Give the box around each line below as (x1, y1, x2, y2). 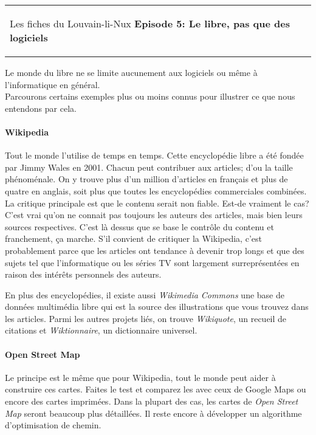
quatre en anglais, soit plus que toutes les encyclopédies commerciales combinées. (5, 184, 307, 197)
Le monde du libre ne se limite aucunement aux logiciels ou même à (5, 66, 258, 78)
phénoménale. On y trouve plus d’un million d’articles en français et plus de (5, 173, 288, 185)
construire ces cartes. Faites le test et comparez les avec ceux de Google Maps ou (5, 383, 306, 396)
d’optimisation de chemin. (5, 419, 101, 431)
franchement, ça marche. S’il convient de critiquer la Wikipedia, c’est (5, 232, 262, 245)
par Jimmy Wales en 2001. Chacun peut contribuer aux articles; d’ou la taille (5, 160, 293, 173)
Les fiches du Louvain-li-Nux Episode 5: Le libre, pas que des (10, 16, 290, 30)
